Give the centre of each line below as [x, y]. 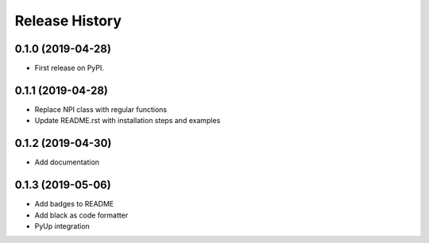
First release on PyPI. [70, 68]
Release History [68, 21]
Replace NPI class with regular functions [100, 109]
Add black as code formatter [81, 215]
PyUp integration [62, 226]
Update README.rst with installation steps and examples [128, 121]
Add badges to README [74, 204]
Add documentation [67, 162]
